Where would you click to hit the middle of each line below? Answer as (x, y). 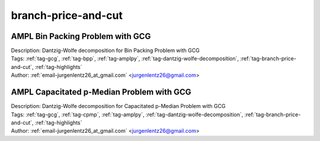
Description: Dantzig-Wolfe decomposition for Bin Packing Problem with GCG (105, 51)
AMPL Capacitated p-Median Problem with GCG (101, 92)
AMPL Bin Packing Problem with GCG (81, 36)
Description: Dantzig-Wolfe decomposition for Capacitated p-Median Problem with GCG (118, 106)
